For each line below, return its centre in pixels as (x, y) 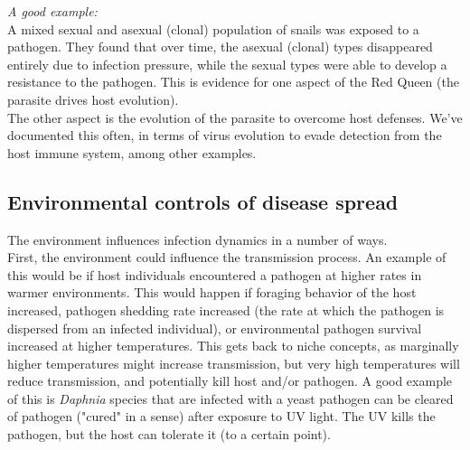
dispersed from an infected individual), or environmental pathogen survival (215, 328)
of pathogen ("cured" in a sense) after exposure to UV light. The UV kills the (221, 416)
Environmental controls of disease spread (203, 201)
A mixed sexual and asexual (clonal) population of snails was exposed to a (213, 28)
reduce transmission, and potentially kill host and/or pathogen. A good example (230, 381)
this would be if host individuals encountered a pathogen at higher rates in (215, 274)
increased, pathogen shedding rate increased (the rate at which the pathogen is (226, 309)
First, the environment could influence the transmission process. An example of (227, 257)
